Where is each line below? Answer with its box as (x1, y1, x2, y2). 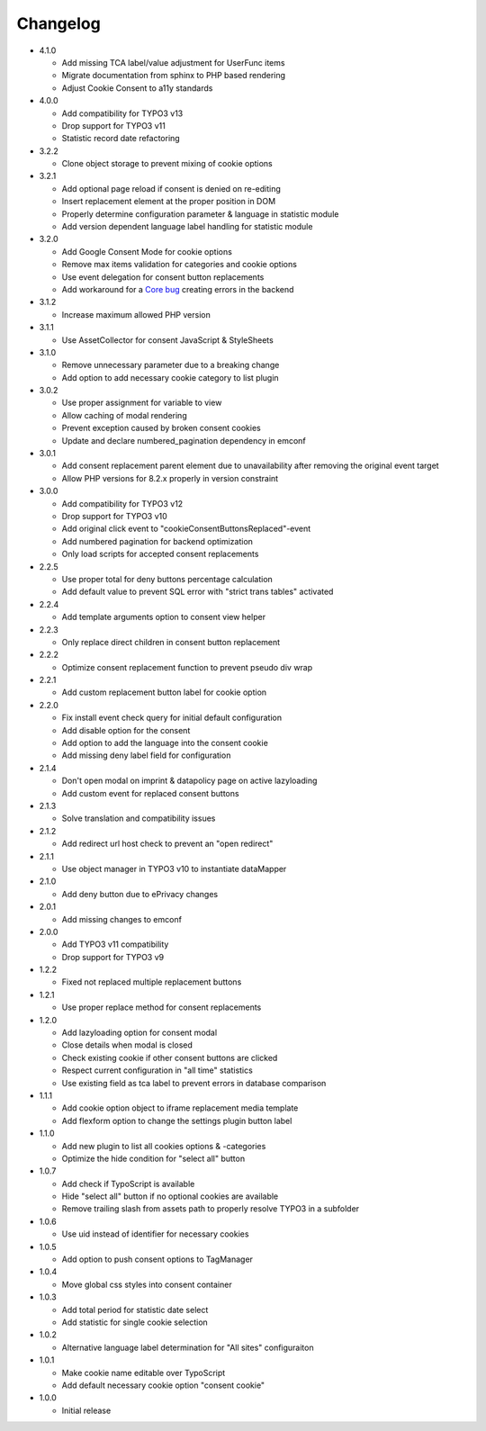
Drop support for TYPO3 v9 (61, 951, 165, 962)
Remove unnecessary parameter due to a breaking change (61, 360, 280, 371)
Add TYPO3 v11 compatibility (61, 939, 169, 949)
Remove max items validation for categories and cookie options (61, 259, 297, 270)
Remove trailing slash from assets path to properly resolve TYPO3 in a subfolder (61, 1203, 360, 1214)
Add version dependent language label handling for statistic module (61, 221, 313, 232)
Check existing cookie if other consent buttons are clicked (61, 1052, 278, 1063)
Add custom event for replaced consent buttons (61, 787, 239, 798)
